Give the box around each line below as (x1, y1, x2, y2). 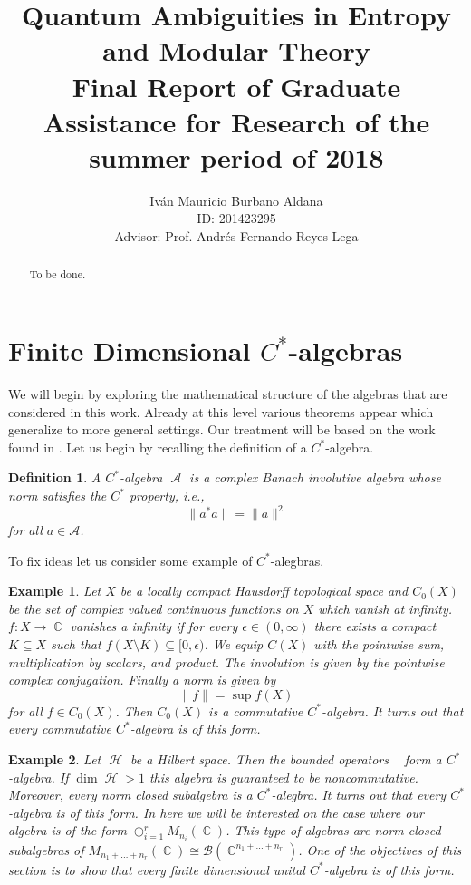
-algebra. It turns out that (321, 701, 464, 720)
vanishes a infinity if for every (70, 617, 238, 636)
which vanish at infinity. (318, 598, 453, 618)
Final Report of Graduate (72, 67, 401, 104)
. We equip (204, 635, 264, 654)
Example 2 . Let (8, 750, 101, 769)
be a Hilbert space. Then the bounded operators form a (130, 750, 442, 769)
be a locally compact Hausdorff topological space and (120, 581, 409, 600)
